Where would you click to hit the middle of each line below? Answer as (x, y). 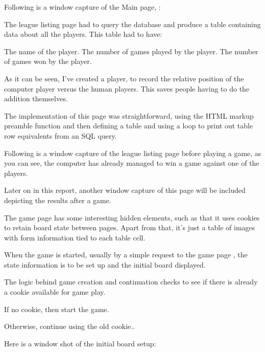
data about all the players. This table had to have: (83, 34)
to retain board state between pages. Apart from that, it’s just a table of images (130, 227)
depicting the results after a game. (58, 200)
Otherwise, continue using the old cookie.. (70, 326)
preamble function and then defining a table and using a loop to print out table (129, 126)
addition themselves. (36, 98)
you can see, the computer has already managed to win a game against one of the (132, 163)
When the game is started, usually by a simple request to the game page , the (126, 255)
